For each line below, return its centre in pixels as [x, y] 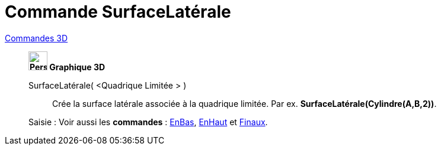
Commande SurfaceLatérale [118, 12]
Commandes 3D [36, 38]
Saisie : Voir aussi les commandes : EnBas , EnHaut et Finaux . [148, 122]
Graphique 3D [77, 67]
